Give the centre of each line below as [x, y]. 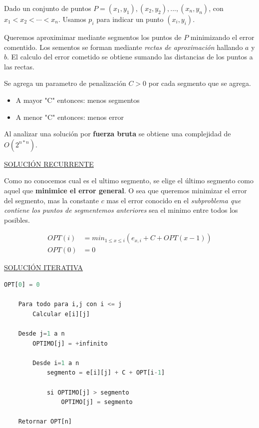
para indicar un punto [130, 19]
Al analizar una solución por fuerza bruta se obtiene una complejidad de [118, 134]
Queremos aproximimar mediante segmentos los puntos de [93, 37]
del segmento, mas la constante [51, 200]
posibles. [17, 219]
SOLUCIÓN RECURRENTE [49, 164]
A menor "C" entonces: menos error [70, 117]
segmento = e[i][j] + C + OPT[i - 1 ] [106, 373]
